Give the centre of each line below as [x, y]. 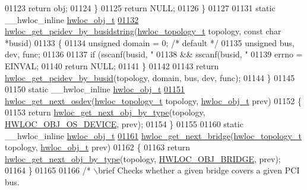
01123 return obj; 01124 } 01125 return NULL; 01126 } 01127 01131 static [140, 8]
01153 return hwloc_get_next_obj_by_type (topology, [105, 112]
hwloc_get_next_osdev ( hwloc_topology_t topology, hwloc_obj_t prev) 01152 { [153, 100]
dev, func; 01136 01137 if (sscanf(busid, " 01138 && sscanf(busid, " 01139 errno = [154, 54]
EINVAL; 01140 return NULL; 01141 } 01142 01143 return [112, 65]
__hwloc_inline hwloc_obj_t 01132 [72, 19]
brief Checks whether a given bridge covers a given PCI [199, 170]
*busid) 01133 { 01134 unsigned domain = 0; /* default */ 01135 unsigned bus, [150, 42]
